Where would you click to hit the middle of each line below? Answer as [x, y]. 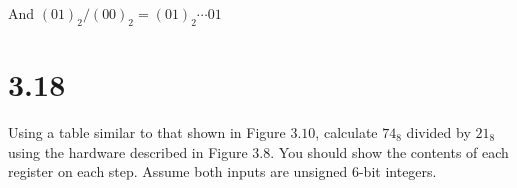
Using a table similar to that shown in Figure [147, 131]
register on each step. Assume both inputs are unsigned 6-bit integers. [222, 171]
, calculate [346, 131]
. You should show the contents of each [389, 151]
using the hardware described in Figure [128, 151]
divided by [438, 131]
